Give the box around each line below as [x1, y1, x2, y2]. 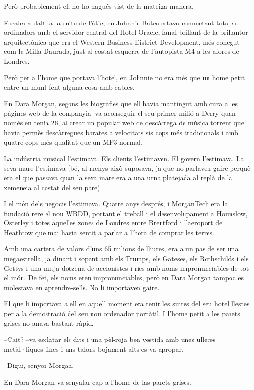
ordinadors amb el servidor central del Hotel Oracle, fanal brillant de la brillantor [4, 27, 248, 37]
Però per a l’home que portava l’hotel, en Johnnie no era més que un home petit [4, 72, 245, 82]
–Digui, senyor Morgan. [4, 360, 74, 370]
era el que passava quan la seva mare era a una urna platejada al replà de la [4, 172, 232, 182]
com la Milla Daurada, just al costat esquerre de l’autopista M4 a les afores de [4, 46, 239, 56]
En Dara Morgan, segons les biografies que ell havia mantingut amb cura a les [4, 98, 238, 108]
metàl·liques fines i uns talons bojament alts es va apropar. [4, 343, 184, 354]
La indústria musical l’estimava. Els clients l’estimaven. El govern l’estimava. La [4, 153, 244, 163]
